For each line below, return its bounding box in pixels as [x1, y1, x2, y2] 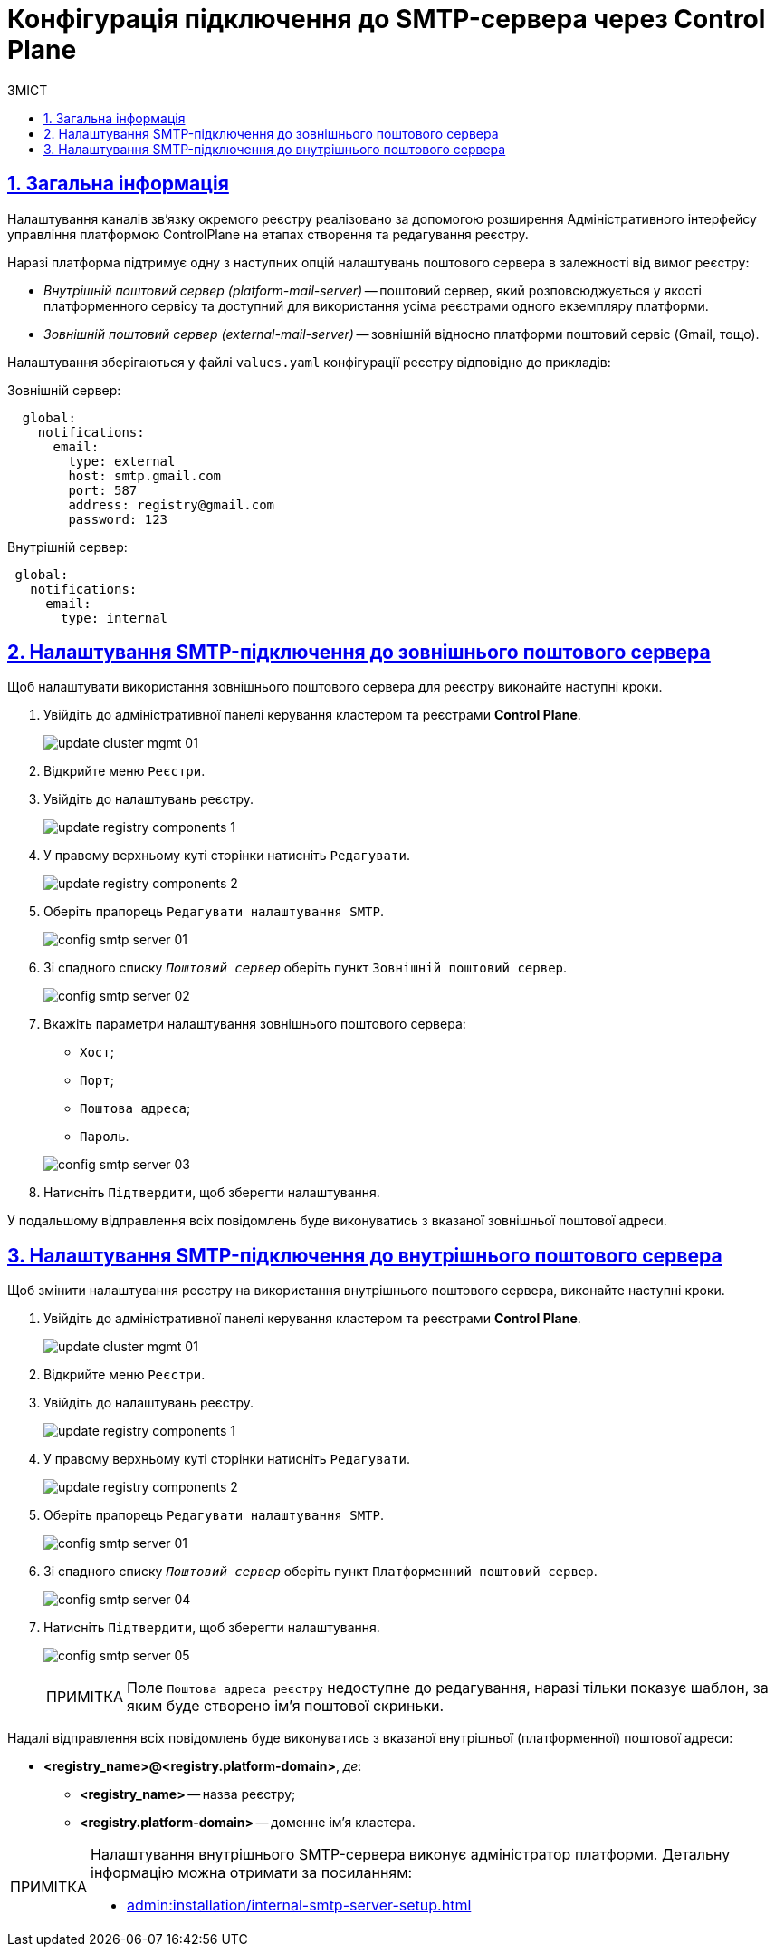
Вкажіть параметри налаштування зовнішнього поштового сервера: [43, 1016, 466, 1032]
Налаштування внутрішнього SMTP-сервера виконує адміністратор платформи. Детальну [91, 1845, 731, 1864]
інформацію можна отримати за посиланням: [91, 1863, 413, 1882]
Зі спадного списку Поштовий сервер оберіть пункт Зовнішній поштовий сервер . [43, 960, 568, 976]
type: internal [61, 610, 168, 625]
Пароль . [80, 1128, 129, 1145]
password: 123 [68, 511, 168, 527]
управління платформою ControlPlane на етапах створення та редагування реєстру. [7, 226, 529, 242]
